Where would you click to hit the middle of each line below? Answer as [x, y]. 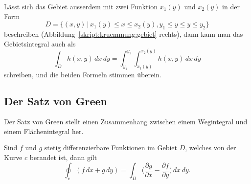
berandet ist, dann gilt [63, 157]
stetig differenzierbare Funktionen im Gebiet [111, 148]
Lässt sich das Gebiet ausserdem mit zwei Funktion [81, 6]
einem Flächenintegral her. [44, 131]
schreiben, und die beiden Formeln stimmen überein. [83, 75]
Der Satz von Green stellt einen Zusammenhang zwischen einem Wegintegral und [126, 122]
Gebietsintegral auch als [40, 43]
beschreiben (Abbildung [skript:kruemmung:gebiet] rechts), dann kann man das [124, 34]
